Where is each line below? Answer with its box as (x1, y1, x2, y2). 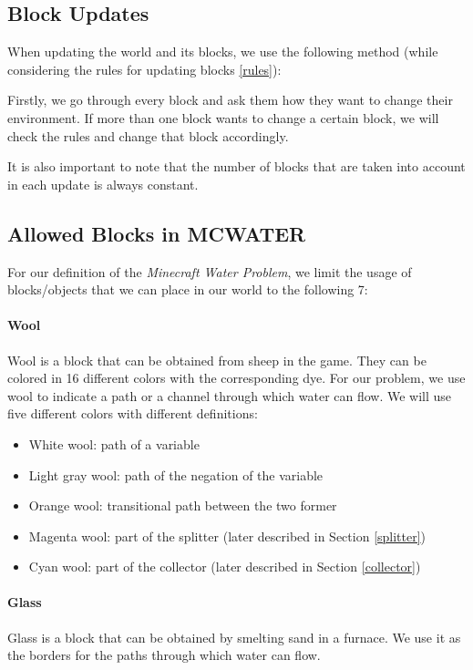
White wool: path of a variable (28, 434, 200, 453)
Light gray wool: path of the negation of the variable (28, 465, 324, 484)
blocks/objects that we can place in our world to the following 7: (7, 280, 368, 299)
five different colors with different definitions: (7, 404, 258, 423)
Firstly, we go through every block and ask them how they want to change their (7, 90, 453, 109)
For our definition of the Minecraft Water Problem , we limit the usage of (7, 262, 412, 281)
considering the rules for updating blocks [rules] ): (7, 59, 282, 78)
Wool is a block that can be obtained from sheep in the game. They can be (7, 350, 427, 369)
